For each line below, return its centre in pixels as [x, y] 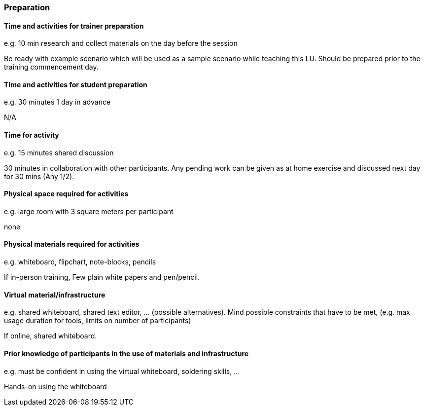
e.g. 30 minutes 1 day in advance [57, 102]
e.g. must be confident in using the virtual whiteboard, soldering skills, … [122, 371]
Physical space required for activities [66, 194]
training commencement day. [51, 67]
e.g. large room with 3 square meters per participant [89, 211]
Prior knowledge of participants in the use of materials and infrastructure [126, 353]
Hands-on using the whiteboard [55, 386]
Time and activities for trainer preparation [74, 26]
